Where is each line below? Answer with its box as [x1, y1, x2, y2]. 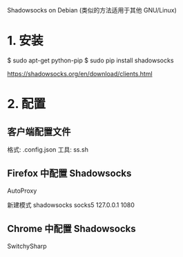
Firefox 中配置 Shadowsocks [7, 168, 132, 179]
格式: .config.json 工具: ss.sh [7, 145, 88, 154]
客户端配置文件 [7, 125, 71, 137]
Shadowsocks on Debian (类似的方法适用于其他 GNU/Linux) [7, 6, 177, 14]
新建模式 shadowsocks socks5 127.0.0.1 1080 [7, 200, 135, 209]
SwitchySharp [7, 242, 47, 250]
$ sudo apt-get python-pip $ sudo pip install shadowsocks [7, 56, 174, 64]
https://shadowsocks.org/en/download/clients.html [7, 69, 153, 78]
